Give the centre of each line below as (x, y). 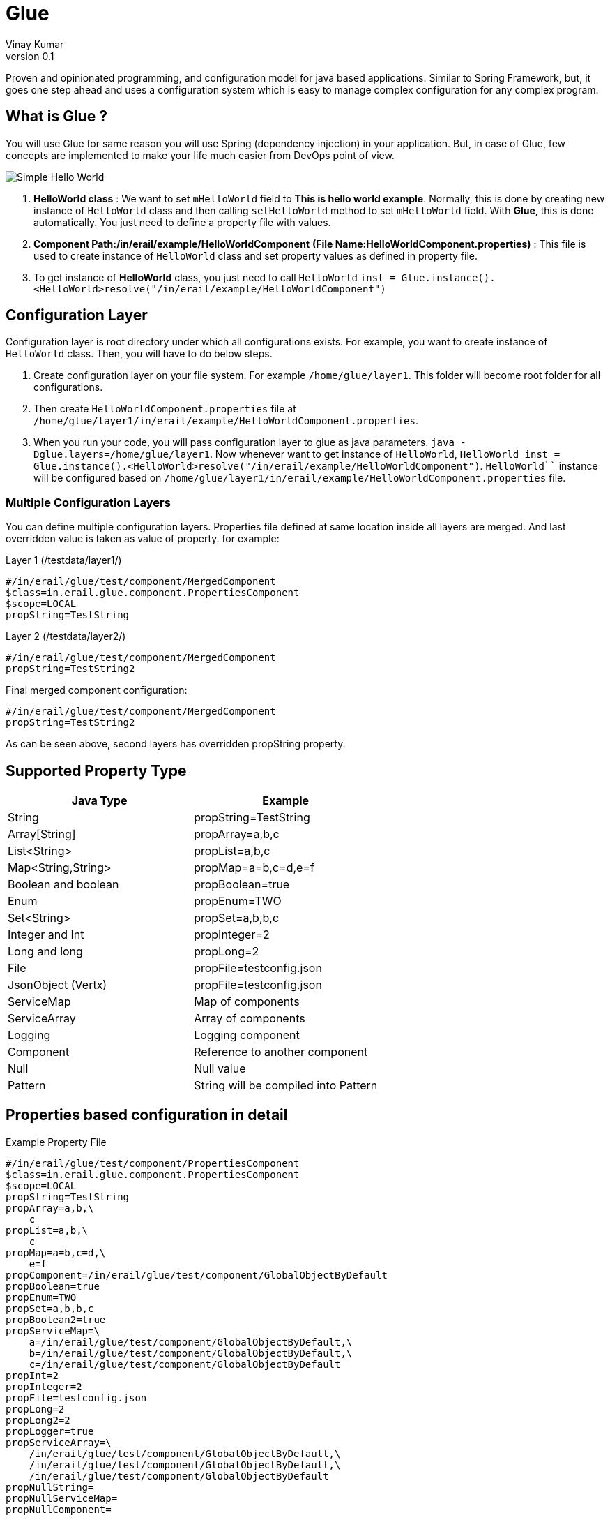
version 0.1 (30, 56)
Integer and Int (46, 935)
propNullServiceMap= (62, 1498)
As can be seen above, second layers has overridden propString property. (176, 744)
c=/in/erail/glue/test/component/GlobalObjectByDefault (185, 1364)
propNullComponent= (59, 1509)
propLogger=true (50, 1431)
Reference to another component (281, 1052)
